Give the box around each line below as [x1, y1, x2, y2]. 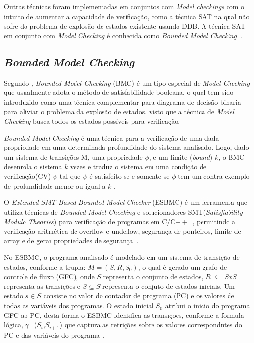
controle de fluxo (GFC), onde [4, 271, 95, 282]
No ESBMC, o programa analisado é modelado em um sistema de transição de [4, 252, 240, 262]
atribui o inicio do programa [165, 300, 250, 311]
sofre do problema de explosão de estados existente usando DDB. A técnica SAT [4, 21, 246, 31]
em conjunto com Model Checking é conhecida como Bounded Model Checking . [4, 30, 242, 40]
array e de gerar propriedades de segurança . [4, 235, 139, 246]
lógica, [4, 319, 23, 330]
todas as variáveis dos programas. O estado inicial [4, 300, 154, 311]
